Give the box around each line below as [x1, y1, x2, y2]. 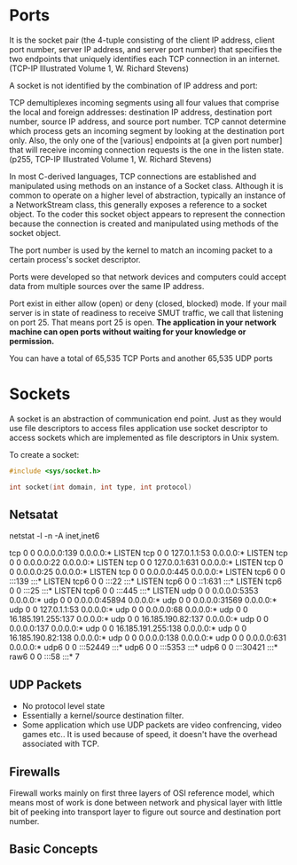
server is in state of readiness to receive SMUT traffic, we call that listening [9, 307, 284, 318]
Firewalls [9, 764, 60, 779]
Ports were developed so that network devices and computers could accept [9, 271, 286, 282]
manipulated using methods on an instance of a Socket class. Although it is [9, 180, 284, 191]
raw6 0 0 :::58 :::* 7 [9, 651, 80, 662]
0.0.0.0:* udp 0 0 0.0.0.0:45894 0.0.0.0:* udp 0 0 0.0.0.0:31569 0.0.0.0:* [9, 595, 277, 606]
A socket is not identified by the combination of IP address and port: [9, 80, 259, 90]
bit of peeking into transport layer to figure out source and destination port [9, 806, 281, 817]
